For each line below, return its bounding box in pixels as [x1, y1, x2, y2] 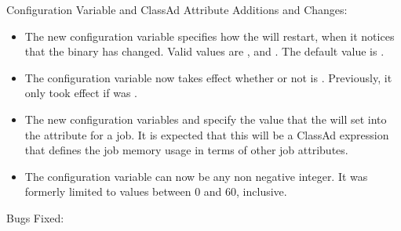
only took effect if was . [24, 85, 137, 101]
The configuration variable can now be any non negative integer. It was [24, 168, 368, 184]
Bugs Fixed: [6, 209, 64, 226]
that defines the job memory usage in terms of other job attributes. [24, 142, 348, 158]
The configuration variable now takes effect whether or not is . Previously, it [24, 69, 392, 85]
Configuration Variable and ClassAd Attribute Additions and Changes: [6, 2, 348, 17]
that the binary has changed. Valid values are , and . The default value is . [24, 43, 385, 60]
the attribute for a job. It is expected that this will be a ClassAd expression [24, 126, 389, 143]
